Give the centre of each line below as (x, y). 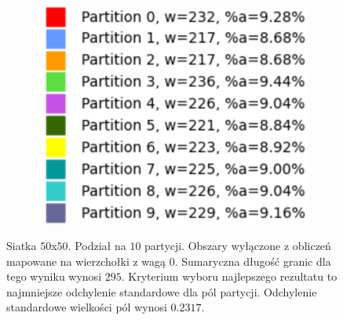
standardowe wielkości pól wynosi (87, 307)
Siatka (22, 246)
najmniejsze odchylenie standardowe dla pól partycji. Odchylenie (162, 291)
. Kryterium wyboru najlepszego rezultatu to (229, 276)
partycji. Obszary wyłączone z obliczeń (238, 246)
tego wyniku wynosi (54, 276)
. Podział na (97, 246)
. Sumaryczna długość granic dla (253, 261)
